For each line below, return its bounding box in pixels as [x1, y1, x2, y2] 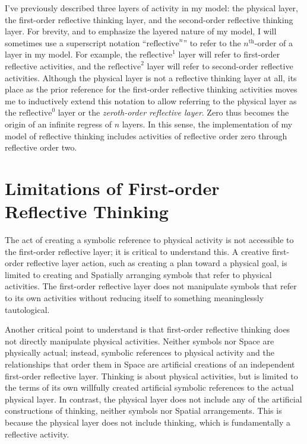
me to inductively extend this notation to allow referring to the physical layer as [5, 94, 297, 107]
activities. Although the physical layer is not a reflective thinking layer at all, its [5, 71, 297, 84]
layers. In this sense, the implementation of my [122, 117, 293, 130]
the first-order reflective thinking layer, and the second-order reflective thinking [5, 13, 293, 25]
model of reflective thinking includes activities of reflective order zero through [5, 129, 287, 142]
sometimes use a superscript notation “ [5, 36, 147, 49]
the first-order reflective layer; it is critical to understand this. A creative [5, 245, 270, 257]
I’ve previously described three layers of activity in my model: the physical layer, [5, 2, 298, 14]
